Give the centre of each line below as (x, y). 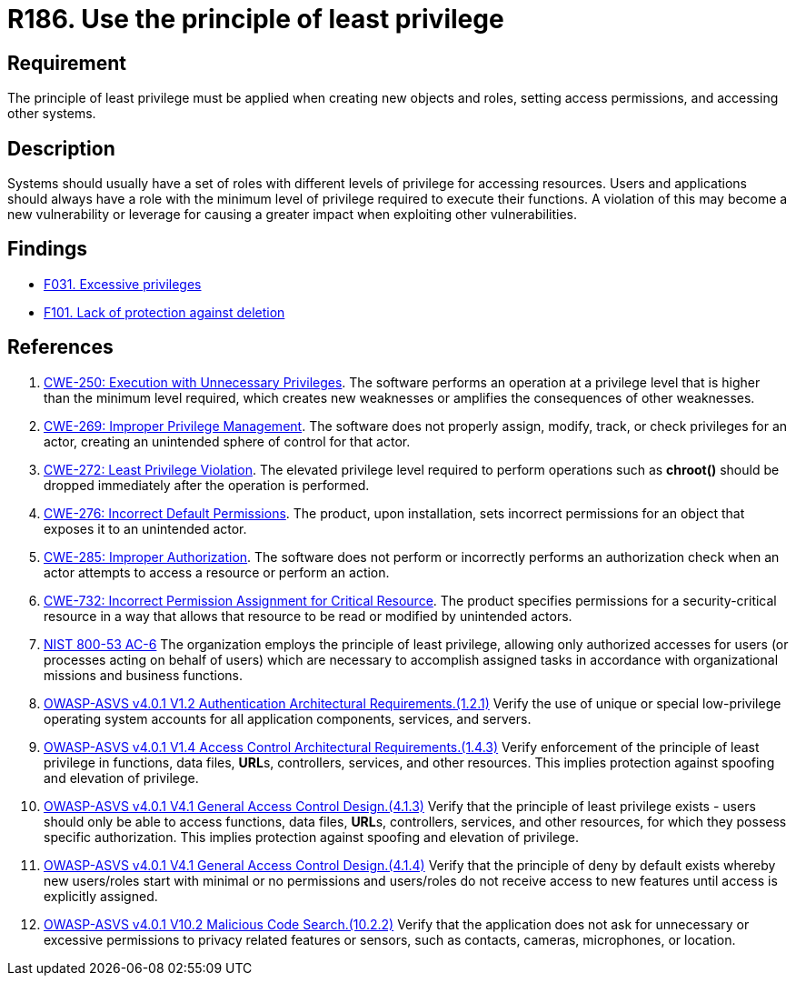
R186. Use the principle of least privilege (256, 19)
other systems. (52, 114)
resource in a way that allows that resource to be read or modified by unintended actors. (308, 616)
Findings (48, 249)
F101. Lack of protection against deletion (164, 312)
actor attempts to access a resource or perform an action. (217, 572)
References (60, 347)
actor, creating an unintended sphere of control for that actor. (227, 441)
